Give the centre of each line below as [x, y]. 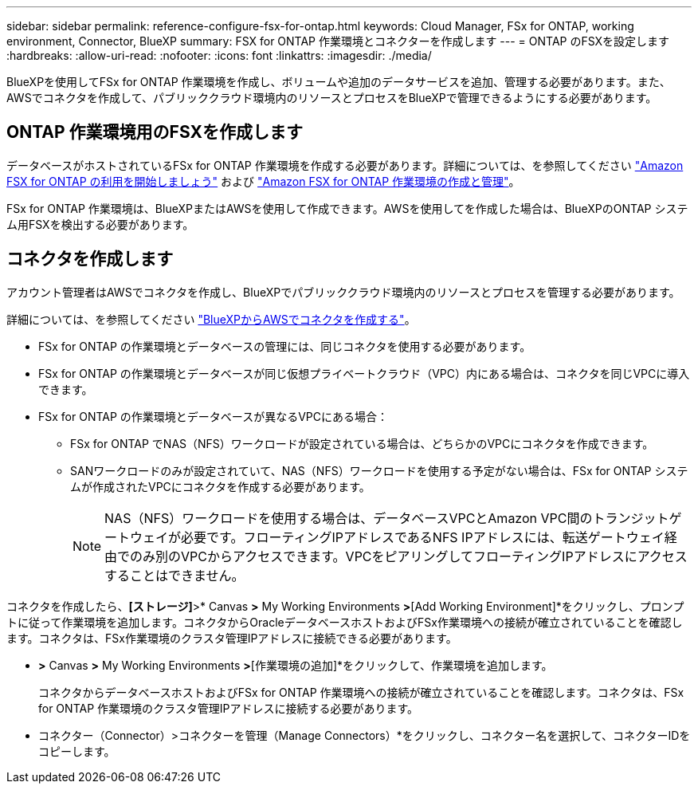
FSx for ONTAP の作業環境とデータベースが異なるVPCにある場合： [213, 416]
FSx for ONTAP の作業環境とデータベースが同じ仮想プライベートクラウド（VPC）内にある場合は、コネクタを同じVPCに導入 [364, 373]
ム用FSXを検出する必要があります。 [100, 224]
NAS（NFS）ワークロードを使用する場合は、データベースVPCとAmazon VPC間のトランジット [387, 518]
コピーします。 [77, 751]
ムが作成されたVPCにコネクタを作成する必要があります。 [220, 486]
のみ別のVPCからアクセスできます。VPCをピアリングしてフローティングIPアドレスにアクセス [409, 556]
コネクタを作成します [90, 259]
